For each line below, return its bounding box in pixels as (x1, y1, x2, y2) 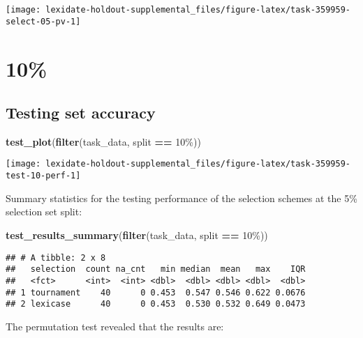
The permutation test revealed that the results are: (6, 318, 224, 333)
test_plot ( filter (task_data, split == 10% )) (6, 134, 201, 148)
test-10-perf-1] (6, 171, 81, 181)
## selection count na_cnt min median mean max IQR (6, 264, 306, 275)
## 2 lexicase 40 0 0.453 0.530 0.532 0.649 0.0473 (6, 299, 306, 309)
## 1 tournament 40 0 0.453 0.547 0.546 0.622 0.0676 (6, 287, 306, 298)
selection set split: (6, 204, 82, 219)
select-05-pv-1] (6, 16, 81, 26)
